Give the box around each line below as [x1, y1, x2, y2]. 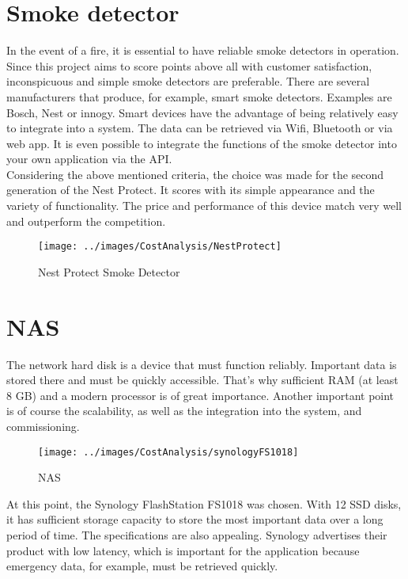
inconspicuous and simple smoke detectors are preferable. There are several [6, 73, 370, 90]
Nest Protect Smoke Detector [38, 263, 180, 280]
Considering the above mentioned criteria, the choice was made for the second [6, 166, 384, 182]
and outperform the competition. [6, 212, 166, 229]
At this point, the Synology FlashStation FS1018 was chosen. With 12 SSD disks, [6, 495, 402, 512]
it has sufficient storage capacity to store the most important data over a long [6, 511, 383, 528]
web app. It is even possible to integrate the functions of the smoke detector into [6, 135, 397, 151]
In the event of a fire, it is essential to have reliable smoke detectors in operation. [6, 42, 399, 59]
